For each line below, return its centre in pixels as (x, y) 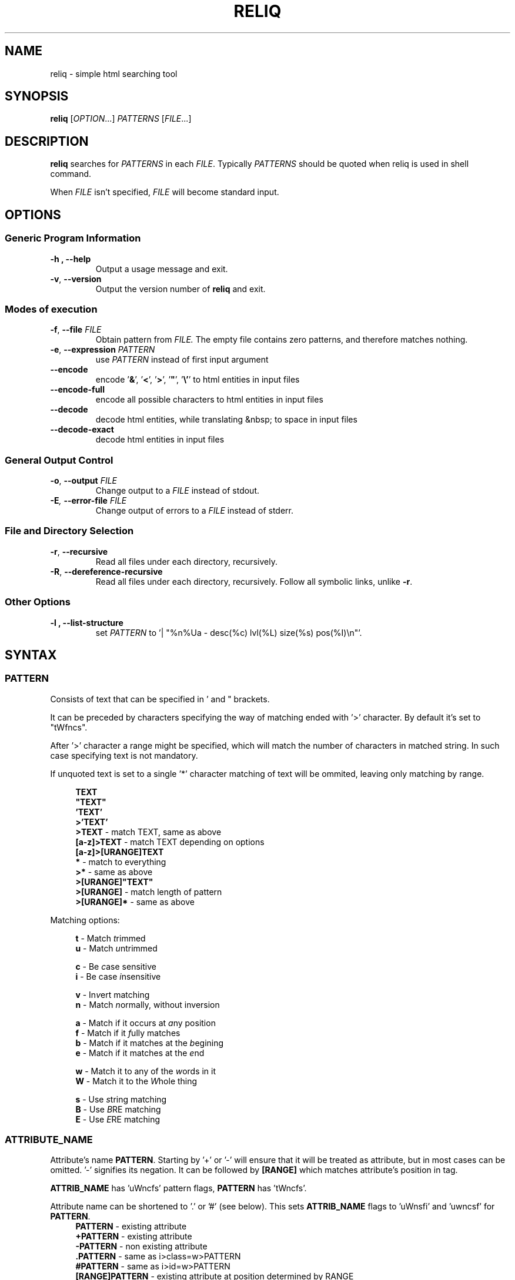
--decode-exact (82, 430)
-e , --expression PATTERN (103, 350)
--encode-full (77, 390)
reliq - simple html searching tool (114, 73)
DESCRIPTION (47, 141)
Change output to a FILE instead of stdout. (178, 490)
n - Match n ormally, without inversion (148, 1004)
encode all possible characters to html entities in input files (209, 400)
